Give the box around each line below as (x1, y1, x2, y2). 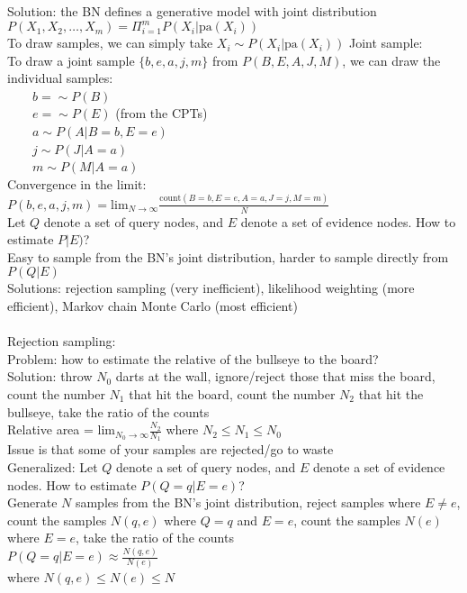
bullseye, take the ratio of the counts (7, 402, 210, 421)
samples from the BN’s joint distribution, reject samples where (75, 493, 421, 512)
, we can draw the (342, 50, 441, 69)
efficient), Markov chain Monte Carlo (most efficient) (7, 296, 298, 315)
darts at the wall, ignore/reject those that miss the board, (115, 367, 436, 386)
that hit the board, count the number (129, 384, 336, 403)
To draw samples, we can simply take (7, 33, 213, 52)
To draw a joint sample (7, 50, 135, 69)
